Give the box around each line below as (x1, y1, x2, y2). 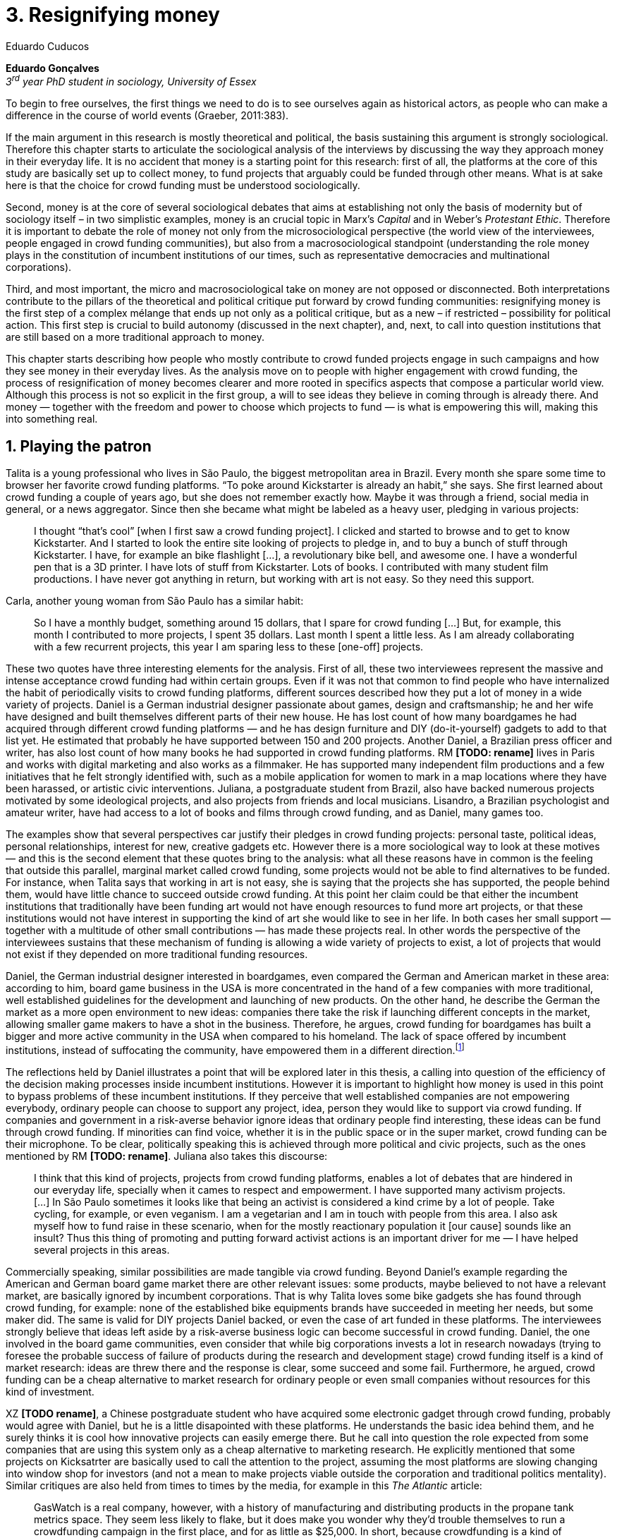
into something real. (6, 413, 98, 425)
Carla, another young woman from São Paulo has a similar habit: (6, 595, 304, 607)
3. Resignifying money (6, 3, 220, 27)
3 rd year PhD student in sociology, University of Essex (6, 73, 257, 88)
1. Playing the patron (6, 437, 152, 455)
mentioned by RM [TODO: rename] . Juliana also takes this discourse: (6, 1149, 328, 1162)
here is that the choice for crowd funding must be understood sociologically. (6, 179, 360, 192)
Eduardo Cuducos (6, 40, 90, 52)
